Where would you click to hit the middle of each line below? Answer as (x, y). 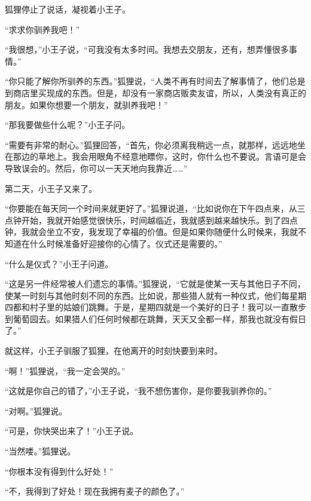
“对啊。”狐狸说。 (36, 410)
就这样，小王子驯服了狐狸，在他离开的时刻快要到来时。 (114, 351)
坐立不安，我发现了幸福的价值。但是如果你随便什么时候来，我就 (172, 232)
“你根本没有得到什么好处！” (59, 471)
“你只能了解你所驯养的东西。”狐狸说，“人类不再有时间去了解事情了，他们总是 (155, 81)
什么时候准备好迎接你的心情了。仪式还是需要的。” (126, 243)
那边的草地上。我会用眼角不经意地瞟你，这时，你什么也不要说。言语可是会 (159, 156)
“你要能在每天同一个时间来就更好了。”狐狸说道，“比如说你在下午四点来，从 (151, 208)
